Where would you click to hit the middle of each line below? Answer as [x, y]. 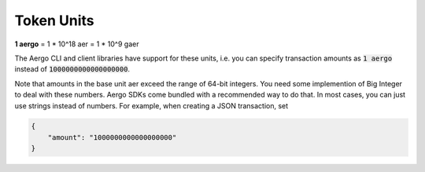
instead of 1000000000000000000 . [72, 69]
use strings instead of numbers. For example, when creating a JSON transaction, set [152, 105]
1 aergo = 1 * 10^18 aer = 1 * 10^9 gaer [77, 44]
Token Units [54, 20]
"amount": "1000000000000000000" [112, 137]
